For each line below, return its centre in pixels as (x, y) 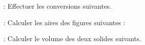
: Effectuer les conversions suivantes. (58, 6)
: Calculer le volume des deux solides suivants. (72, 38)
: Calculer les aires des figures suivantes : (64, 22)
